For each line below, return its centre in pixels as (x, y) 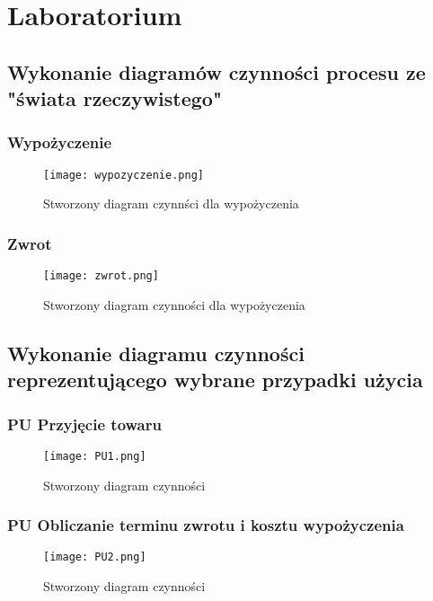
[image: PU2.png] (95, 557)
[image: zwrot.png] (101, 276)
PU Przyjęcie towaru (84, 424)
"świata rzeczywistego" (115, 98)
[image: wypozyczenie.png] (124, 175)
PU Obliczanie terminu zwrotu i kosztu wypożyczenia (206, 525)
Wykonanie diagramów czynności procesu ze (216, 71)
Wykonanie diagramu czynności (156, 353)
